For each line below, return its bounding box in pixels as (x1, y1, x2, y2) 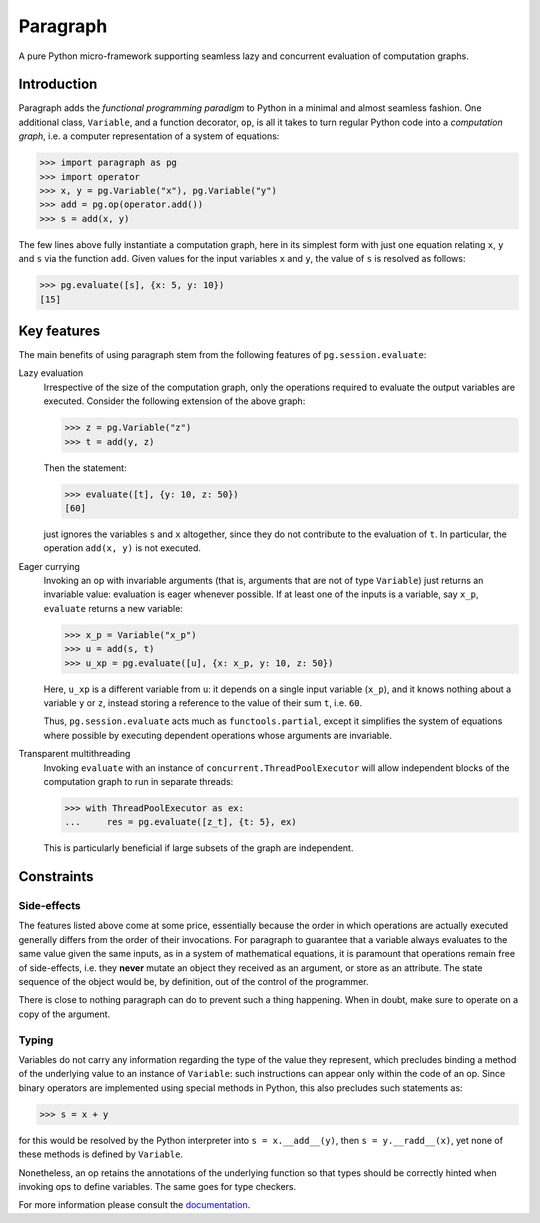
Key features (18, 322, 100, 339)
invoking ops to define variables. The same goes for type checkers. (18, 1180, 297, 1192)
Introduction (18, 76, 98, 93)
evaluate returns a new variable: (43, 602, 184, 614)
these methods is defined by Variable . (18, 1148, 184, 1160)
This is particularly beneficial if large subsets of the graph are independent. (43, 842, 354, 854)
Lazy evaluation (18, 367, 84, 379)
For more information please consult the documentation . (18, 1199, 251, 1211)
